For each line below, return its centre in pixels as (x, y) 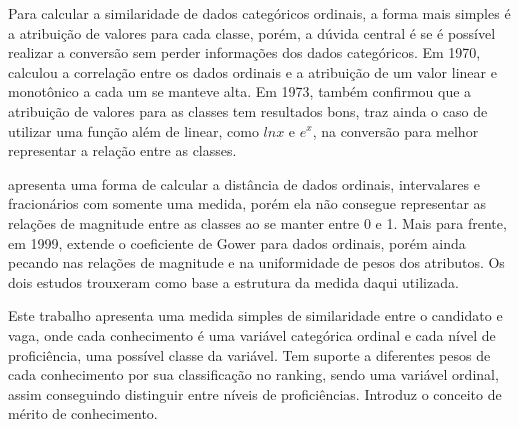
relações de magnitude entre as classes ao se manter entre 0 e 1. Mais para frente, (257, 222)
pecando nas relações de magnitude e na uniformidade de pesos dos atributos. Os (256, 262)
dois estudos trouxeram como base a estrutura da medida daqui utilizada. (233, 281)
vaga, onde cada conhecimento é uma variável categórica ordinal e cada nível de (252, 334)
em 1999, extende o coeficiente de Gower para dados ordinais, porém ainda (237, 242)
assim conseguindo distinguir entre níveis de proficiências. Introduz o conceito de (255, 393)
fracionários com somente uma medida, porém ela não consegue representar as (247, 203)
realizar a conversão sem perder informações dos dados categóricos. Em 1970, (244, 52)
